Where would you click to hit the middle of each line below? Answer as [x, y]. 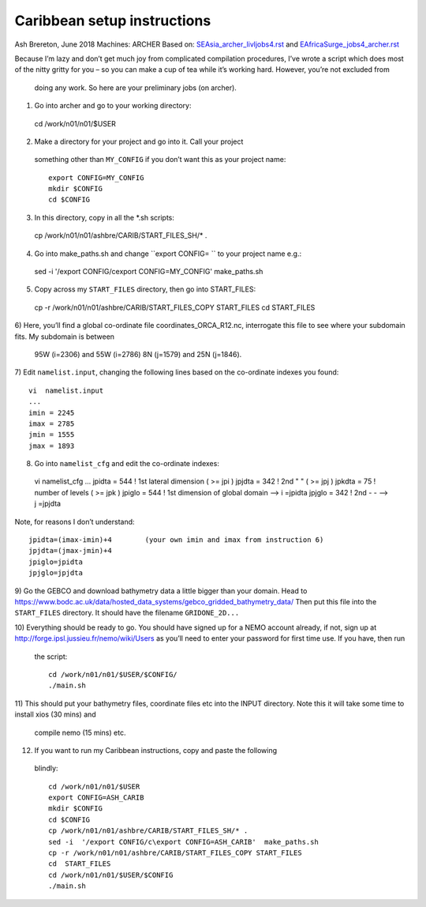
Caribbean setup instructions [113, 21]
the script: [51, 657]
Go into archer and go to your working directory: [113, 106]
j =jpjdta [48, 504]
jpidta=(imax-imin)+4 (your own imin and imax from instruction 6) [176, 540]
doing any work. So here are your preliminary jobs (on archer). [135, 88]
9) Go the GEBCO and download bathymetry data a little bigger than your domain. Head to [161, 591]
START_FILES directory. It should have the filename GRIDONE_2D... [127, 613]
